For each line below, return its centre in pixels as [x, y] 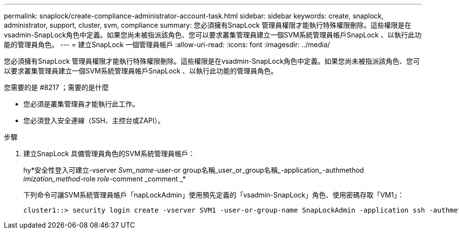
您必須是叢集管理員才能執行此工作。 [81, 104]
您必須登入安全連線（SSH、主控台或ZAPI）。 [94, 120]
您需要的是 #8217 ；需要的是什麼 [56, 87]
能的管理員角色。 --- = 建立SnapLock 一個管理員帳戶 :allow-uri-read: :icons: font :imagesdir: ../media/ [167, 45]
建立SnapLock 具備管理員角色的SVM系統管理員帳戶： [109, 153]
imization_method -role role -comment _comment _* [105, 179]
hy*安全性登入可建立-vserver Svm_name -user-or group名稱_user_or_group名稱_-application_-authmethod [194, 170]
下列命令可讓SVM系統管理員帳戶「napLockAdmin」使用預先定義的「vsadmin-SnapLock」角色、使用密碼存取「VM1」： [214, 195]
